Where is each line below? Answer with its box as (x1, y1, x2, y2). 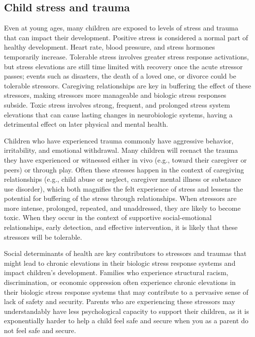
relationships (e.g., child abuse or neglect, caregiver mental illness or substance (4, 174, 241, 184)
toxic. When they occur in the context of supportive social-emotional (4, 212, 212, 223)
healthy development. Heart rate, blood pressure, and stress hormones (4, 42, 215, 52)
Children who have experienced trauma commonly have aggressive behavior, (4, 135, 234, 145)
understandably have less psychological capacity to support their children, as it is (4, 306, 249, 316)
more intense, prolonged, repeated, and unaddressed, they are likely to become (4, 202, 241, 213)
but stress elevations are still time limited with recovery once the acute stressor (4, 61, 243, 71)
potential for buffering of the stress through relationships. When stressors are (4, 193, 237, 203)
